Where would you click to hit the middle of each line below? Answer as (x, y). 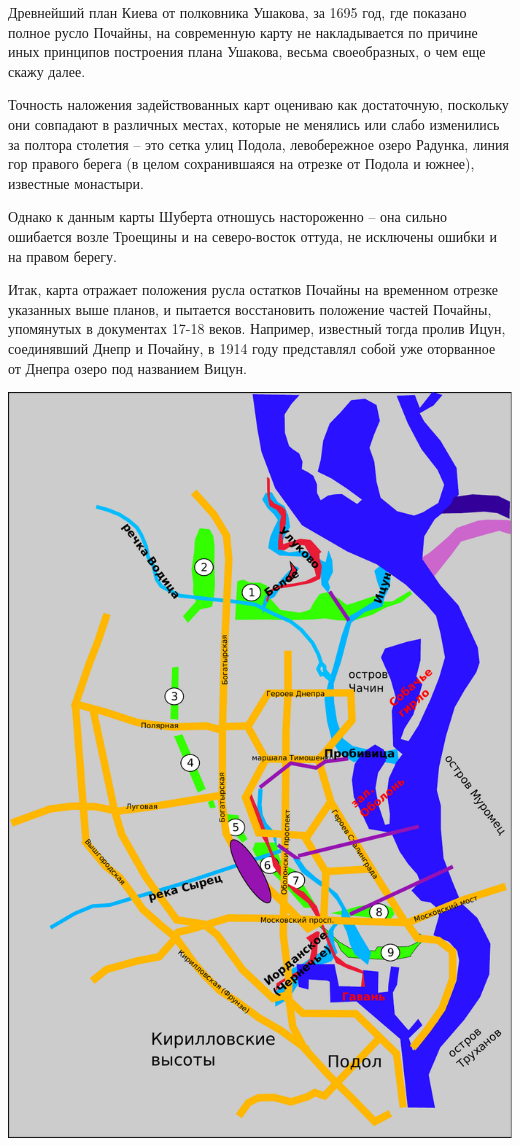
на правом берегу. (62, 255)
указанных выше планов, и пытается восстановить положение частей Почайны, (250, 308)
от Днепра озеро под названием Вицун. (127, 367)
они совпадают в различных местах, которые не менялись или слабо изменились (254, 123)
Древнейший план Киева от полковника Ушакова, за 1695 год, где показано (237, 12)
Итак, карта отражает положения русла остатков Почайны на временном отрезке (253, 289)
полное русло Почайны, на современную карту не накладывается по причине (243, 31)
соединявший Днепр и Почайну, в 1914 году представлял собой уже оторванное (252, 347)
